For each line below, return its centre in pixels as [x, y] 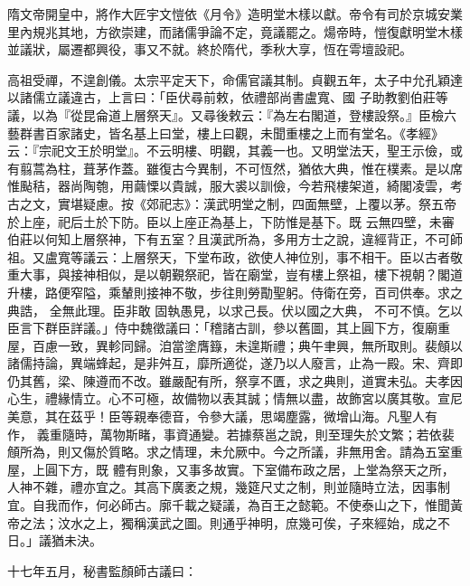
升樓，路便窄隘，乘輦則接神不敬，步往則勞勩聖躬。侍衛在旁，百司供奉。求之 [235, 292]
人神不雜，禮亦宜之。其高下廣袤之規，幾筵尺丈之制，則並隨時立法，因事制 [229, 487]
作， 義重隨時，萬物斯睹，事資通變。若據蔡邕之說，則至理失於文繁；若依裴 [231, 434]
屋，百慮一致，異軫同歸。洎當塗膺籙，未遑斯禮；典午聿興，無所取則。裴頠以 [235, 345]
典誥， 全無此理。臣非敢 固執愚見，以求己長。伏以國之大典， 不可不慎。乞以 [235, 310]
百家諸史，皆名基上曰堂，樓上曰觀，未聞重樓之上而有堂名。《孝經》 [244, 132]
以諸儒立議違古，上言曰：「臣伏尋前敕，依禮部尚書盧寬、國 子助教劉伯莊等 [228, 97]
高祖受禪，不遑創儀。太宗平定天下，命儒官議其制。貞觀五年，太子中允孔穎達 [235, 79]
